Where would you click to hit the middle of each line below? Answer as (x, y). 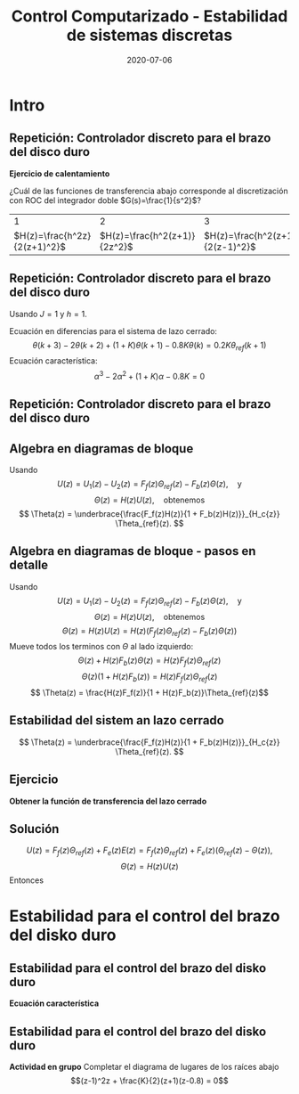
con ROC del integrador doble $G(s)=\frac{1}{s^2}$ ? (105, 200)
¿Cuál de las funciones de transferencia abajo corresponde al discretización (149, 191)
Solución (34, 829)
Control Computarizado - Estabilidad (149, 16)
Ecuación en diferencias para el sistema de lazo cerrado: (113, 331)
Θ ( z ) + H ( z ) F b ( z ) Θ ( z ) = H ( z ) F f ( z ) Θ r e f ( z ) (149, 661)
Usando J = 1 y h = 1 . (48, 314)
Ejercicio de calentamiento (60, 173)
